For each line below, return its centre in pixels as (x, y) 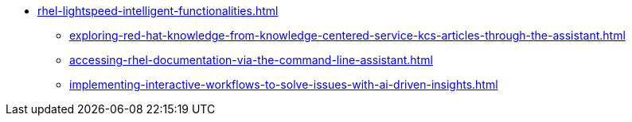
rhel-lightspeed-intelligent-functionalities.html (158, 11)
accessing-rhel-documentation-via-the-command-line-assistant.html (251, 60)
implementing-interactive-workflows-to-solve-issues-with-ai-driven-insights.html (284, 84)
